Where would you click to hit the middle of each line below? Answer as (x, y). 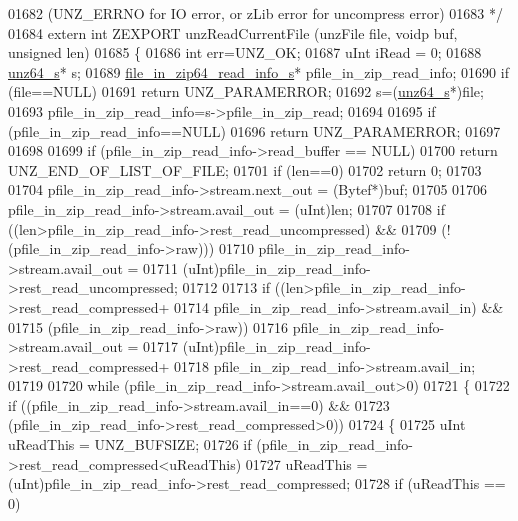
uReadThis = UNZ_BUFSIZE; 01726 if (130, 444)
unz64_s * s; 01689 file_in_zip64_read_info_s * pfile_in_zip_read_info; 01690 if (258, 71)
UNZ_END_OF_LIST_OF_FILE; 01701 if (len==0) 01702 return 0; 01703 (245, 169)
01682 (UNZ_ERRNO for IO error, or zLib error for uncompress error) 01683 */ (255, 13)
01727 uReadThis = (306, 463)
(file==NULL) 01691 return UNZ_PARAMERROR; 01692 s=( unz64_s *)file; (246, 91)
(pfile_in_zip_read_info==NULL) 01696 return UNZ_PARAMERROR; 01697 (254, 130)
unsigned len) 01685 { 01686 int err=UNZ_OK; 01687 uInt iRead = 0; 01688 (245, 52)
